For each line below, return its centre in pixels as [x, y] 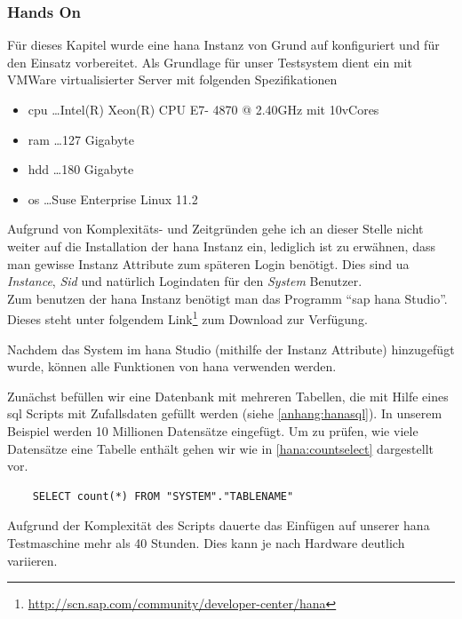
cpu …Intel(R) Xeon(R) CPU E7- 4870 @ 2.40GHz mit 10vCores [203, 109]
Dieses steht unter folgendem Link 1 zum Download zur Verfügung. [187, 317]
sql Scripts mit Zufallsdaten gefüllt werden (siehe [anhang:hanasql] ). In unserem [225, 413]
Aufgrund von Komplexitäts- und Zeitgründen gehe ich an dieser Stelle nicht [215, 229]
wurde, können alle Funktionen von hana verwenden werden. [172, 366]
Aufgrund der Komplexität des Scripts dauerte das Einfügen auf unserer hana [219, 525]
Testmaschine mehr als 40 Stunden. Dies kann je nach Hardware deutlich [206, 542]
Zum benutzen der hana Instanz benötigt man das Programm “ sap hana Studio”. [227, 298]
